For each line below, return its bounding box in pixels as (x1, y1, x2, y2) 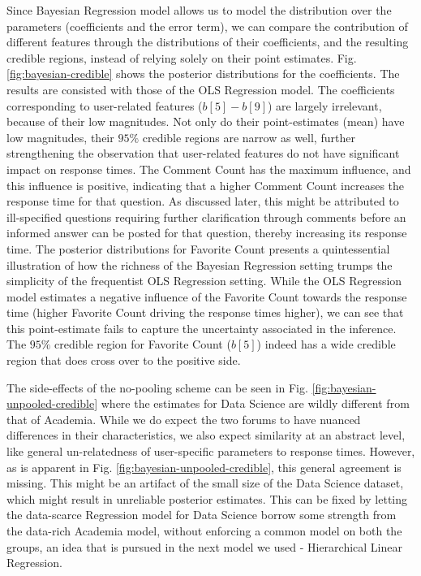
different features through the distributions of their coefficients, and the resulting (6, 33, 409, 50)
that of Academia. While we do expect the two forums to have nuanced (6, 410, 361, 427)
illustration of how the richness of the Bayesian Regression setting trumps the (6, 256, 393, 273)
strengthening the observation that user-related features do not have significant (6, 145, 400, 162)
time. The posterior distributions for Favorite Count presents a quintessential (6, 240, 390, 257)
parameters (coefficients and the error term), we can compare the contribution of (6, 17, 408, 34)
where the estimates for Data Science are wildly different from (101, 395, 410, 412)
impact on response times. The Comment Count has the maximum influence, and (6, 160, 411, 177)
